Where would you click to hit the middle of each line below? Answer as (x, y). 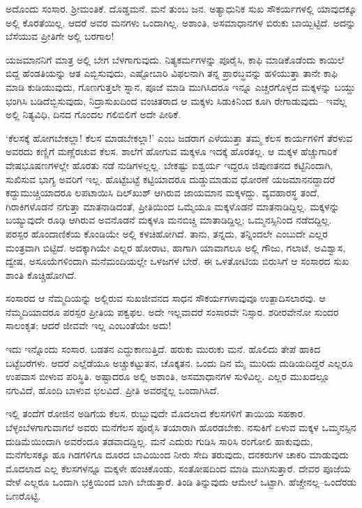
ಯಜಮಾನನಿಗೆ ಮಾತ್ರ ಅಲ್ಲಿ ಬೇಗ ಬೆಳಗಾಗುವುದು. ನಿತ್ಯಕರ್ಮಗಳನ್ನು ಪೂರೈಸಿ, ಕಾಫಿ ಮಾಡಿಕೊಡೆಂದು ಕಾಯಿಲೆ (175, 59)
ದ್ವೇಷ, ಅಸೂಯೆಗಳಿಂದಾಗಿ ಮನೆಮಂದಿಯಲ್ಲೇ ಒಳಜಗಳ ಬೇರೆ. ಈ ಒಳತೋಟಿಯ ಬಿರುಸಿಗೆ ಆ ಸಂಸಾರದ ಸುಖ (178, 261)
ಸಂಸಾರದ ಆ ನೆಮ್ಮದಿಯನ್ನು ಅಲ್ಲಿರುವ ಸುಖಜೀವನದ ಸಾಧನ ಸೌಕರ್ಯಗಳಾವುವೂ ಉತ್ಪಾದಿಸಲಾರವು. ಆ (166, 298)
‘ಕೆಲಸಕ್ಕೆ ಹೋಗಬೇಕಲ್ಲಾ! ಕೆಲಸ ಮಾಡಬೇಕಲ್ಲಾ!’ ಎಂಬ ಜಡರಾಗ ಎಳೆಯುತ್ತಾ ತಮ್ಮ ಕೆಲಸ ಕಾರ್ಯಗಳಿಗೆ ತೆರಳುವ (179, 137)
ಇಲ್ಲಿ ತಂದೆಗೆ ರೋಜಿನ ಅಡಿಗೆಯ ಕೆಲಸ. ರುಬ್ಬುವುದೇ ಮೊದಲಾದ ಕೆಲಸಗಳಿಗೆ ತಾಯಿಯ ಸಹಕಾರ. (156, 413)
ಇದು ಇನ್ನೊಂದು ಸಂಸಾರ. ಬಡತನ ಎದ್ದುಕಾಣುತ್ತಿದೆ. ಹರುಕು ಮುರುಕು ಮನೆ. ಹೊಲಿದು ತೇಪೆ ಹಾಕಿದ (163, 349)
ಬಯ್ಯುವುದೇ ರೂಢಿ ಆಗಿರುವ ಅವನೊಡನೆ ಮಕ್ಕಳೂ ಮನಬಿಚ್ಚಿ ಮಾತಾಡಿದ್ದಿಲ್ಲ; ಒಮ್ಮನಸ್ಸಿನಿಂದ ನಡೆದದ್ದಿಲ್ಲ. (169, 220)
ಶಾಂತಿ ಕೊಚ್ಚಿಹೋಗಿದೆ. (41, 274)
